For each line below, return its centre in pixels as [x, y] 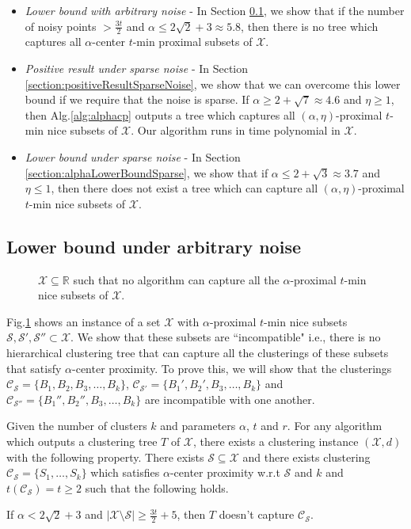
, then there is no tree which [310, 26]
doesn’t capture [257, 514]
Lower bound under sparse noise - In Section [133, 156]
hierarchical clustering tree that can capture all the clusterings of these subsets [198, 352]
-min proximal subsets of [192, 42]
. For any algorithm [335, 426]
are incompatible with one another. [230, 399]
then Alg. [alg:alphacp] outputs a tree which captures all [160, 114]
